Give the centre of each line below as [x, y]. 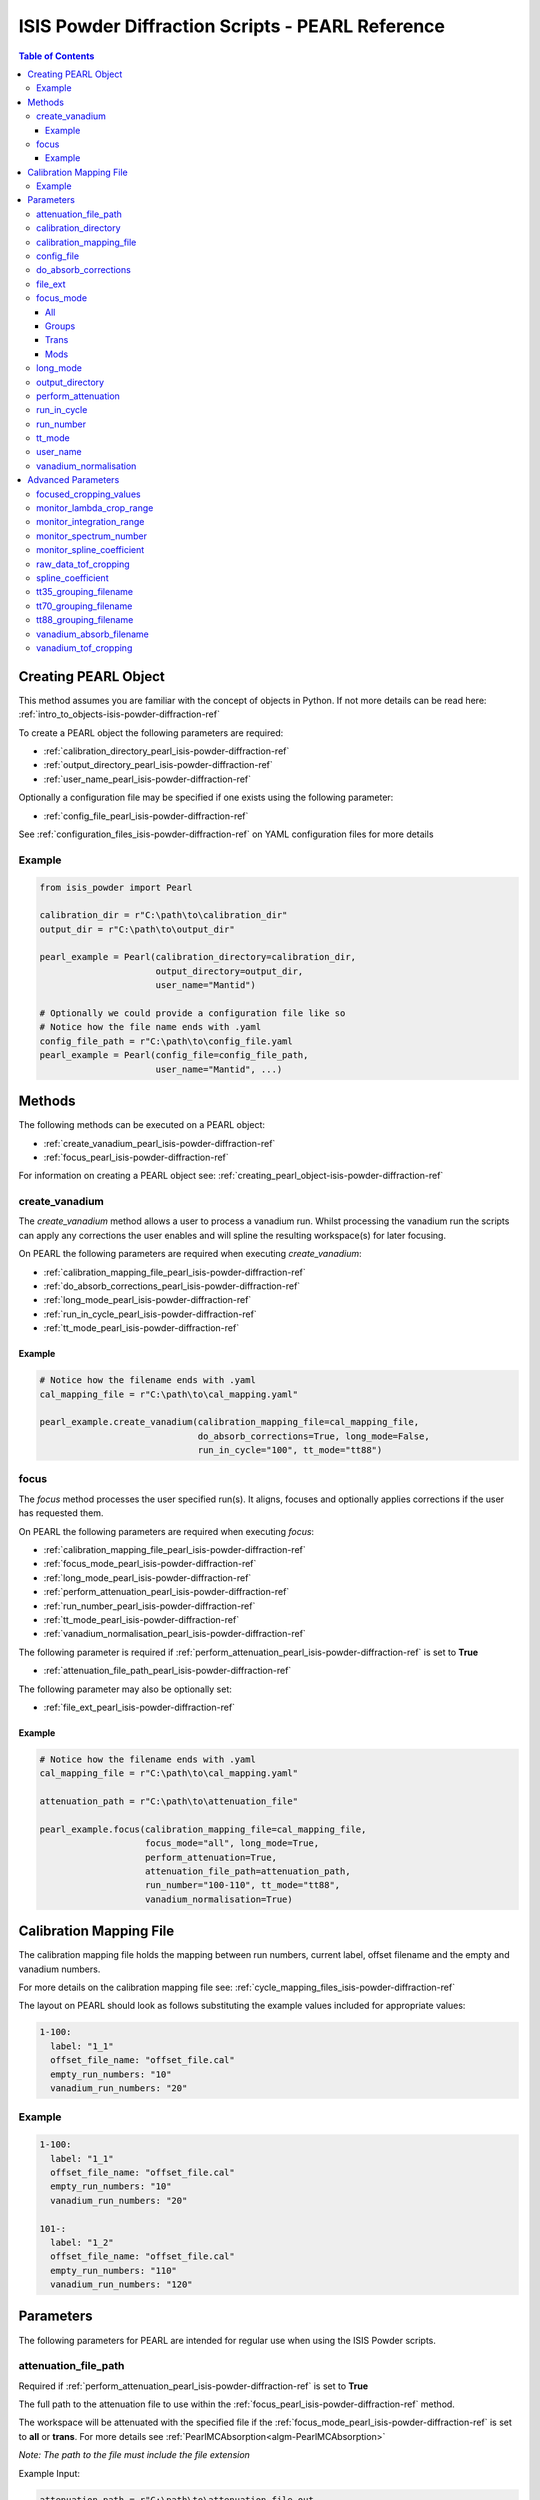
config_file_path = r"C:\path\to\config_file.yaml [166, 1041]
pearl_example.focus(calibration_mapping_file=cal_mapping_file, [203, 1829]
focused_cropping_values [88, 494]
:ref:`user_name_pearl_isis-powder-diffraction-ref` [147, 779]
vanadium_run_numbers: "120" [122, 2284]
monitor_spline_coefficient [90, 550]
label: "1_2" [82, 2242]
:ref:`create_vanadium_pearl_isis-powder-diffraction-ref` [159, 1143]
